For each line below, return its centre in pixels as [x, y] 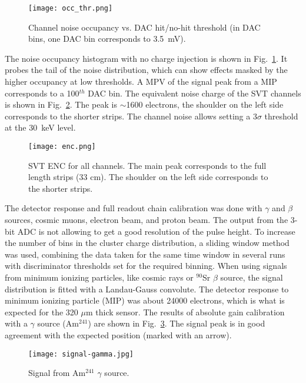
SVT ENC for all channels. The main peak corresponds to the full [147, 165]
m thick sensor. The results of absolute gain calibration [185, 312]
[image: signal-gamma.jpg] [81, 354]
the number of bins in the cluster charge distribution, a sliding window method [147, 243]
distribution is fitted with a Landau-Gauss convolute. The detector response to [147, 289]
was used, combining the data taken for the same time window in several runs [145, 254]
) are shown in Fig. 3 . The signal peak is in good [177, 323]
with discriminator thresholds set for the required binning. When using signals [146, 266]
